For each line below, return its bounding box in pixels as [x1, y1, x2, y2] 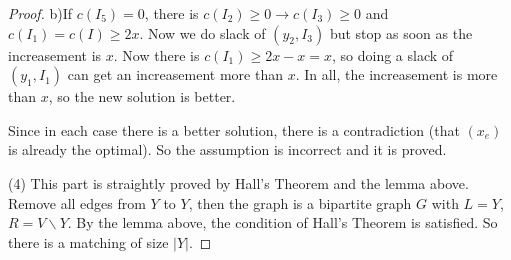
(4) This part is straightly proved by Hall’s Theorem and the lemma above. [8, 172, 469, 193]
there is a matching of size [8, 231, 169, 252]
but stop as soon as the [329, 22, 473, 43]
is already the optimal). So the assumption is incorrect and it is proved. [8, 139, 447, 160]
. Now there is [113, 44, 200, 65]
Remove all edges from [8, 192, 146, 213]
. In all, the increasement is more [295, 64, 498, 85]
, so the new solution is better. [48, 86, 236, 107]
